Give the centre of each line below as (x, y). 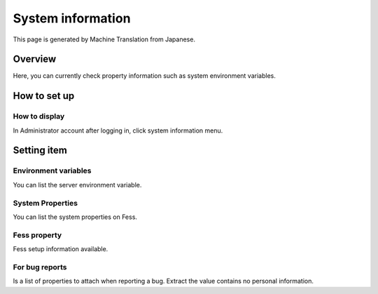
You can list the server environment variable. (77, 185)
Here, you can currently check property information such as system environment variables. (144, 76)
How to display (39, 116)
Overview (35, 59)
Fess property (37, 235)
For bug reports (40, 267)
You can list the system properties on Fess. (75, 217)
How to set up (44, 96)
